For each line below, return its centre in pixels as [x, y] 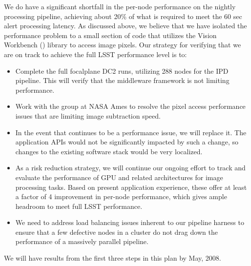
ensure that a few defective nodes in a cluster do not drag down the [116, 232]
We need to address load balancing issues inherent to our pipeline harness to [130, 222]
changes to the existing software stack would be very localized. [109, 151]
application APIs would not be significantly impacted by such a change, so [127, 142]
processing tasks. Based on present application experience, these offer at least [131, 187]
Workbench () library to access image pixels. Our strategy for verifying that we [123, 45]
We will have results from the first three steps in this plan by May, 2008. [113, 258]
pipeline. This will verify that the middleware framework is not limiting [122, 80]
